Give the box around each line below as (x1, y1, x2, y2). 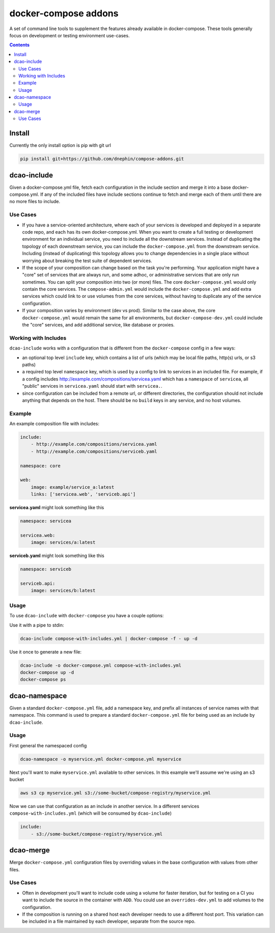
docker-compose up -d (20, 669, 74, 675)
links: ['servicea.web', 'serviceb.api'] (31, 491, 136, 497)
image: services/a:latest (31, 540, 96, 545)
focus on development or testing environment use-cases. (9, 32, 130, 38)
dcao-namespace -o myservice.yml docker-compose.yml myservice (20, 756, 182, 762)
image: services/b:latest (31, 588, 96, 594)
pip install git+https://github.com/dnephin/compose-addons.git (20, 156, 184, 162)
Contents (9, 42, 30, 48)
